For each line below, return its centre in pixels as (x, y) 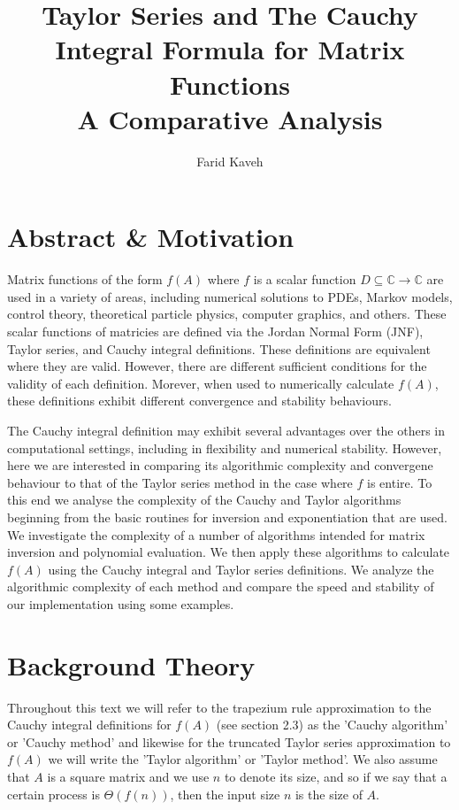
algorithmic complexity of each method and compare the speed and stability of (221, 586)
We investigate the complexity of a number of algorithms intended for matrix (216, 534)
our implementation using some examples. (121, 603)
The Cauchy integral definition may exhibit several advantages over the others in (226, 430)
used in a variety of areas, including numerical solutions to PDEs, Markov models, (230, 296)
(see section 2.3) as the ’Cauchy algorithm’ (332, 725)
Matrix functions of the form (85, 279)
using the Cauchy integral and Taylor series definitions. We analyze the (241, 569)
